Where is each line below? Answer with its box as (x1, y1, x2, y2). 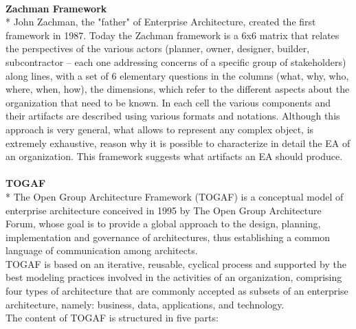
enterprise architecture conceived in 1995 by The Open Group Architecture (5, 203, 322, 217)
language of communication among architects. (5, 243, 198, 258)
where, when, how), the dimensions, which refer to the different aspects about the (5, 82, 350, 96)
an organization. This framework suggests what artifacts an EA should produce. (5, 149, 343, 163)
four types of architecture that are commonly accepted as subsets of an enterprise (5, 284, 348, 298)
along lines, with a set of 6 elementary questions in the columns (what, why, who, (5, 68, 349, 82)
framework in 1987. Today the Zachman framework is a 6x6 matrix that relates (5, 27, 340, 42)
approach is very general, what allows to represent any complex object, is (5, 122, 314, 136)
